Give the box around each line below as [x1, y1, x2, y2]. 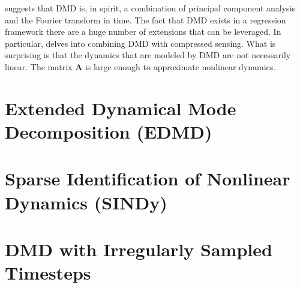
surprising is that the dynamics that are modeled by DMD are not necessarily [5, 49, 291, 61]
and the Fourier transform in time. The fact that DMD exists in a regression [5, 13, 286, 26]
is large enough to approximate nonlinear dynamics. [85, 60, 276, 73]
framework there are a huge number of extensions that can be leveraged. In [5, 25, 281, 38]
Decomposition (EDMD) [5, 119, 212, 143]
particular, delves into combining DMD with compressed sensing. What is [5, 37, 276, 49]
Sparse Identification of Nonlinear [5, 166, 290, 191]
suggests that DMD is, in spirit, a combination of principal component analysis [5, 2, 296, 14]
